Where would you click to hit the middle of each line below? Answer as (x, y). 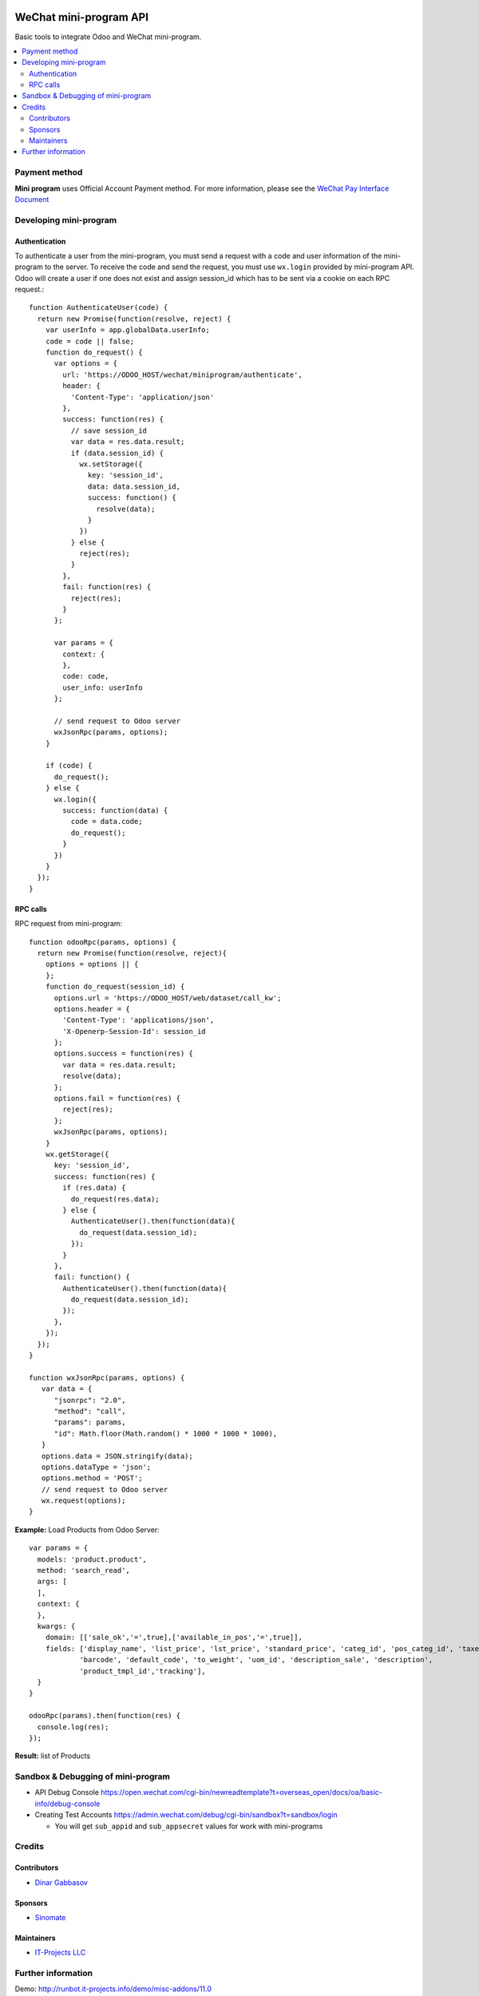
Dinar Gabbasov (61, 1882)
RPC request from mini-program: (69, 924)
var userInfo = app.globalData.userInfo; (128, 330)
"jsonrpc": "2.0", (90, 1400)
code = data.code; (107, 822)
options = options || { (92, 964)
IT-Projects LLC (60, 1953)
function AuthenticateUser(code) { (99, 308)
